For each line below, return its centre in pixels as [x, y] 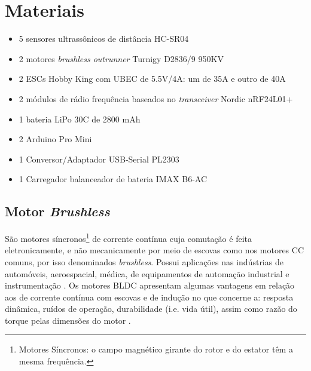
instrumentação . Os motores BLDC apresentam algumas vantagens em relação [150, 285]
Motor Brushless [57, 211]
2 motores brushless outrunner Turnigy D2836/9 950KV [121, 58]
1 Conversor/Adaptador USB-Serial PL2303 [99, 159]
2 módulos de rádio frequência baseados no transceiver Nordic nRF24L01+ [156, 98]
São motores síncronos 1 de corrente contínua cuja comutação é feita [128, 237]
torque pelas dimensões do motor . [68, 320]
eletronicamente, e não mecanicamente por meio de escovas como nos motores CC [155, 250]
